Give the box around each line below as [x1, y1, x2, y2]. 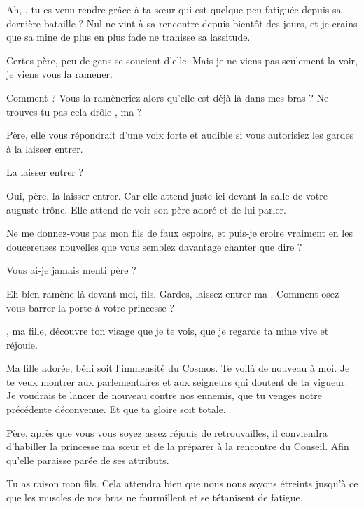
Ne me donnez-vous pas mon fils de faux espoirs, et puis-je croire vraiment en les [6, 225, 353, 240]
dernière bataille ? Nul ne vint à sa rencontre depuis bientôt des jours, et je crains [6, 15, 358, 30]
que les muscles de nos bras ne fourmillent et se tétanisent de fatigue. [6, 490, 303, 505]
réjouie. [6, 337, 38, 351]
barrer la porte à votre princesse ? [28, 300, 175, 314]
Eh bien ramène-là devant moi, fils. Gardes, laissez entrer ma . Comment [6, 286, 318, 300]
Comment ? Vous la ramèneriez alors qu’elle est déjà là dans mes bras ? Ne [6, 90, 329, 104]
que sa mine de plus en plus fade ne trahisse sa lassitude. [6, 29, 251, 44]
